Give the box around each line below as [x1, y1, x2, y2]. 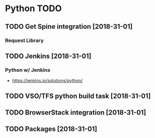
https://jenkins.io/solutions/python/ [12, 78, 83, 83]
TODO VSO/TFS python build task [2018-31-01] [5, 92, 151, 100]
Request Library [5, 37, 44, 44]
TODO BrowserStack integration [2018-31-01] [5, 108, 146, 117]
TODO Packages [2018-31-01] [5, 125, 97, 133]
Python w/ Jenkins [5, 66, 50, 73]
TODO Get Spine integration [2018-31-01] [5, 22, 133, 31]
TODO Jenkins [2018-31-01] [5, 52, 92, 60]
